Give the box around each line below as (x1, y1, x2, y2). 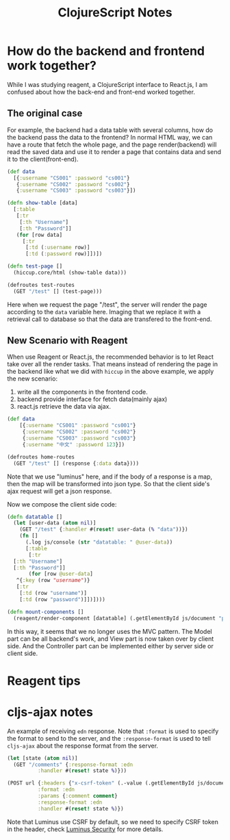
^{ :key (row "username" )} (16, 577, 90, 584)
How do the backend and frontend (7, 43, 205, 59)
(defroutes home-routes (7, 453, 75, 460)
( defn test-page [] (7, 263, 63, 270)
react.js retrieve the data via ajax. (16, 403, 112, 411)
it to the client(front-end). (7, 155, 79, 163)
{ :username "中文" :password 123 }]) (22, 441, 125, 448)
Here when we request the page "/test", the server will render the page (7, 300, 207, 309)
